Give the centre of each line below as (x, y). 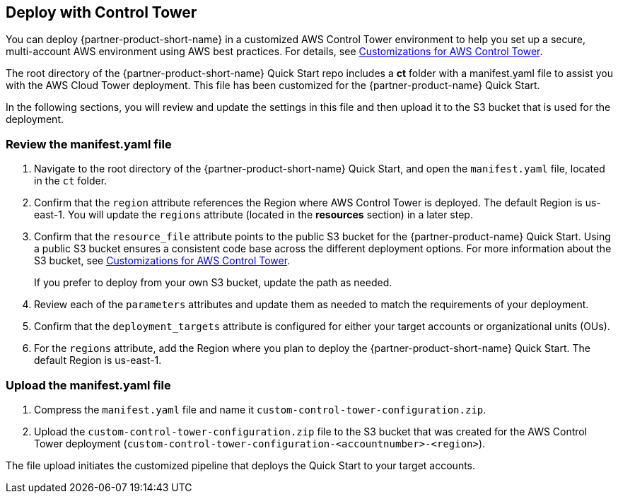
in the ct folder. (71, 181)
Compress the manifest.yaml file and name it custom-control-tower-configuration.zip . (260, 409)
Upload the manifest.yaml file (88, 385)
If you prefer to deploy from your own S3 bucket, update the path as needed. (213, 283)
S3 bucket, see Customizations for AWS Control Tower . (162, 261)
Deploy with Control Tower (101, 12)
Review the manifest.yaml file (89, 144)
